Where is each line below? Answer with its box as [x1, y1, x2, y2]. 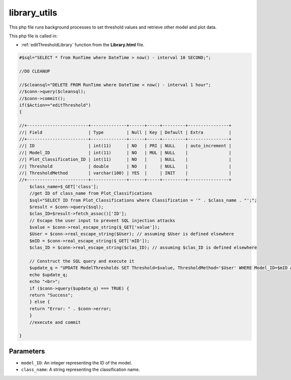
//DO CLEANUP [19, 68, 50, 74]
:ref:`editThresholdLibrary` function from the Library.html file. [21, 42, 145, 48]
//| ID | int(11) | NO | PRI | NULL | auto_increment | [19, 143, 232, 149]
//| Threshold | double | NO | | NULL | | [19, 163, 232, 169]
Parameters [9, 347, 45, 355]
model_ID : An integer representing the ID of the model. [21, 360, 132, 365]
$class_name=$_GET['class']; [29, 184, 99, 189]
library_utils [9, 7, 58, 18]
